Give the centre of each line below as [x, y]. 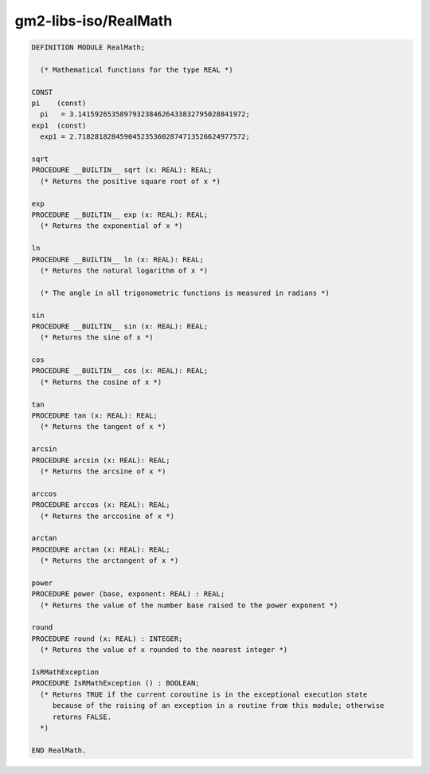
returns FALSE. [82, 717]
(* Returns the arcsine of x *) [103, 471]
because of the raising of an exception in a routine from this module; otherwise [218, 706]
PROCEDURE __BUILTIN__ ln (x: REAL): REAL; [118, 259]
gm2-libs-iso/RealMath [94, 21]
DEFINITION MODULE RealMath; [88, 47]
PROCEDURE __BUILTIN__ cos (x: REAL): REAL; [120, 371]
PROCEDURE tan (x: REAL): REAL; [95, 416]
